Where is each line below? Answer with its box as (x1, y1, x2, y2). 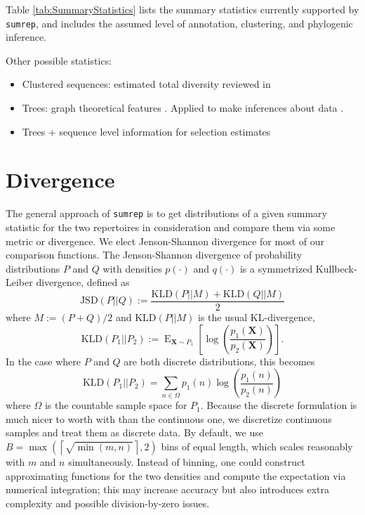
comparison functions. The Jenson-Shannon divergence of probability (6, 247, 303, 262)
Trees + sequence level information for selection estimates (22, 124, 271, 138)
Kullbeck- (315, 261, 357, 275)
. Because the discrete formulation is (200, 398, 357, 412)
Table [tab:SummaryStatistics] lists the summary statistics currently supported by (6, 2, 359, 16)
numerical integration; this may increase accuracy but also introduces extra (6, 482, 329, 497)
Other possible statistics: (6, 53, 112, 67)
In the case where (6, 353, 81, 368)
